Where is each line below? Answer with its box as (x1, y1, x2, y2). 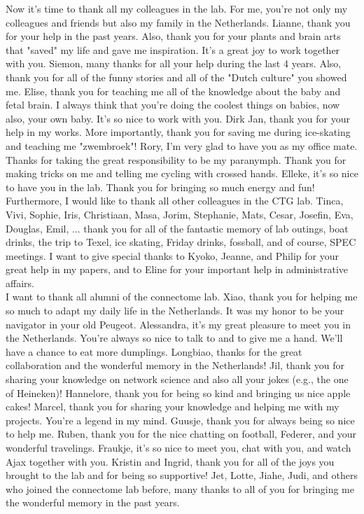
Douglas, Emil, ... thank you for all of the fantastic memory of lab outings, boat (6, 221, 349, 235)
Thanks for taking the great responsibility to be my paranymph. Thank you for (6, 152, 346, 167)
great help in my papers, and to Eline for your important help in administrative (6, 262, 349, 277)
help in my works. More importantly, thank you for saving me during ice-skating (6, 125, 351, 139)
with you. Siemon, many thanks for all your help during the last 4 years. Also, (6, 56, 342, 71)
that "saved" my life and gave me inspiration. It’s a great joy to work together (6, 42, 340, 57)
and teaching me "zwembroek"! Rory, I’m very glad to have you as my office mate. (6, 138, 358, 153)
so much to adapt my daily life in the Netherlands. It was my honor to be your (6, 303, 344, 318)
